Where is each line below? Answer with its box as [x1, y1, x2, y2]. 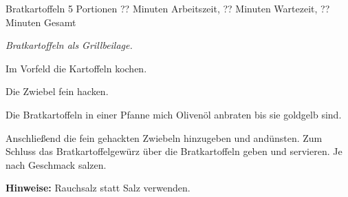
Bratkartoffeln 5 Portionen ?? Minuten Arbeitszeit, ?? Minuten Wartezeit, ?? [6, 1, 330, 15]
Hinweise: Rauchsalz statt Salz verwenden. [6, 180, 191, 195]
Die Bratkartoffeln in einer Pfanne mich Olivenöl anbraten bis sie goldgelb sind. [6, 107, 342, 121]
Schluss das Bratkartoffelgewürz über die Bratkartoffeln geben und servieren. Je [6, 144, 342, 158]
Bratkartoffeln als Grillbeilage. [6, 38, 133, 52]
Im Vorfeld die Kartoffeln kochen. [6, 61, 147, 75]
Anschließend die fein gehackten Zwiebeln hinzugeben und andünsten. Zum [6, 130, 323, 145]
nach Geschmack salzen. [6, 157, 107, 172]
